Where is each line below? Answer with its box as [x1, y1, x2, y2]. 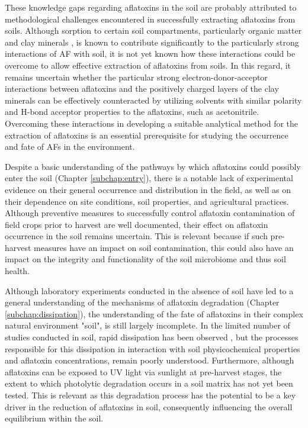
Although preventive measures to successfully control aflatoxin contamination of [5, 207, 295, 219]
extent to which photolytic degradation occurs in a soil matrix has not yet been [5, 377, 293, 390]
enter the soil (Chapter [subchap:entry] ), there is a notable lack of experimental [5, 172, 293, 184]
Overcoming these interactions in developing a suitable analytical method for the [5, 117, 299, 129]
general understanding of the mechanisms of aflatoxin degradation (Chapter [5, 296, 280, 308]
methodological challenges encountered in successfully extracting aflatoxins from [5, 12, 296, 25]
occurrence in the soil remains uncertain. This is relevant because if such [5, 230, 268, 242]
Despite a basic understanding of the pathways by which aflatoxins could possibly [5, 160, 301, 172]
